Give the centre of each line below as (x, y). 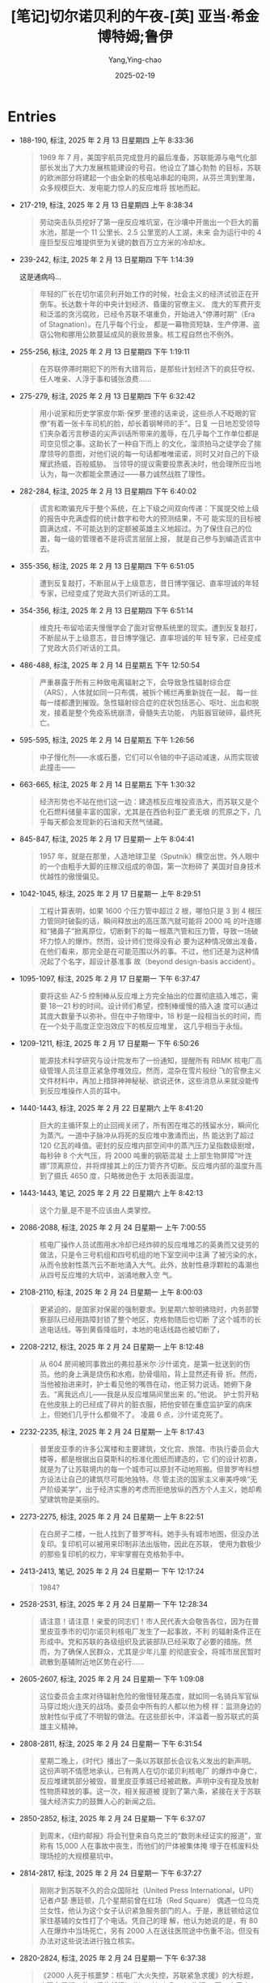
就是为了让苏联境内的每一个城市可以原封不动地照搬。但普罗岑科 (146, 1468)
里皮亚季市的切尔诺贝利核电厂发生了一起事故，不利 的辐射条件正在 (150, 1631)
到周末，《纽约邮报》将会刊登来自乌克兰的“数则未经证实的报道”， (147, 1835)
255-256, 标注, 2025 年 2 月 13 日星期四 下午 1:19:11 (105, 351)
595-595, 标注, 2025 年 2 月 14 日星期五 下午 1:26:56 (107, 739)
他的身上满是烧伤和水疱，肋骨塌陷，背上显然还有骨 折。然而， (158, 1374)
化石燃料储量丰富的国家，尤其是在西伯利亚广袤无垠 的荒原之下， (147, 811)
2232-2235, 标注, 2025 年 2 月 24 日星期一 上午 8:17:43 (112, 1431)
